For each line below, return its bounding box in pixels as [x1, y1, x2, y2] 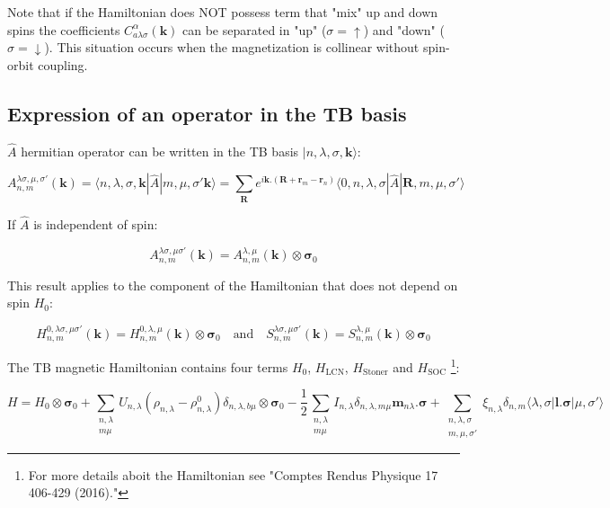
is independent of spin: [33, 214, 158, 233]
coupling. [38, 55, 88, 74]
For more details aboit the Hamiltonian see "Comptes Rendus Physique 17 [28, 465, 438, 484]
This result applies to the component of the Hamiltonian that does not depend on [7, 275, 458, 294]
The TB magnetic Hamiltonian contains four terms [7, 357, 288, 376]
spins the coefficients [7, 20, 120, 39]
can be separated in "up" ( [182, 20, 327, 39]
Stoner [363, 368, 388, 378]
